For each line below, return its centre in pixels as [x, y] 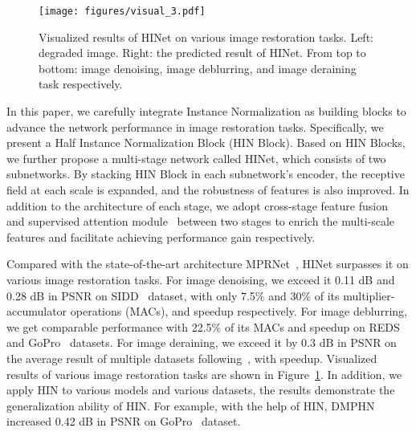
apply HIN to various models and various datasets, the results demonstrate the [201, 390]
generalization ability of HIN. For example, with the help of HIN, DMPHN [191, 405]
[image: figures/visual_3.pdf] [122, 11]
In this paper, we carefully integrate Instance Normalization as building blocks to [206, 111]
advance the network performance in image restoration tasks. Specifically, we [195, 126]
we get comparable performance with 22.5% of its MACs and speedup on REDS [203, 326]
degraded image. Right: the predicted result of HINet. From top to [202, 53]
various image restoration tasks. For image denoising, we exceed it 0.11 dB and [201, 279]
